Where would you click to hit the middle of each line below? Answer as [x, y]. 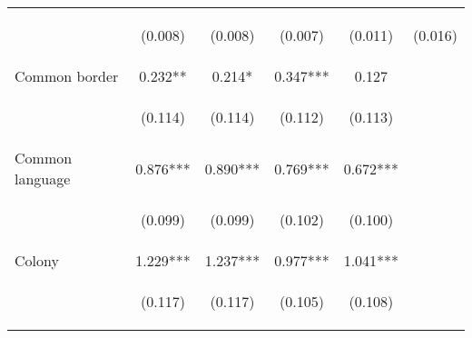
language [43, 179]
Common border [67, 76]
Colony [37, 260]
